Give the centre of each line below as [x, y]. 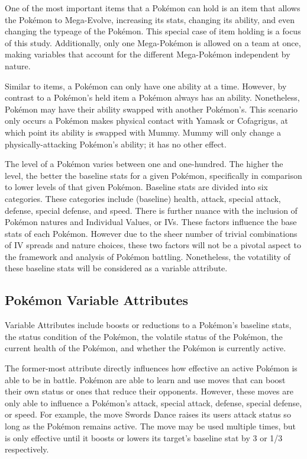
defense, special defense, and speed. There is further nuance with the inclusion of [151, 210]
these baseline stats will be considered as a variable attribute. [116, 268]
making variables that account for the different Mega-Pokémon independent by [148, 54]
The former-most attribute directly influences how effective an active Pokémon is [151, 368]
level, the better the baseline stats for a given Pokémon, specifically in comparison [153, 175]
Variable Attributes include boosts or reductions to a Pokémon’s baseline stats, [148, 325]
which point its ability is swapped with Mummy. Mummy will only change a [143, 132]
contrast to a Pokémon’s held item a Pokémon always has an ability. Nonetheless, [152, 97]
